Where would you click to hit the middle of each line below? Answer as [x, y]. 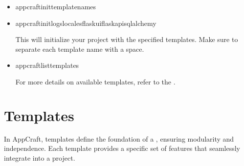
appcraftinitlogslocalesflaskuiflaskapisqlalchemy [86, 23]
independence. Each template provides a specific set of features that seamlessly [122, 148]
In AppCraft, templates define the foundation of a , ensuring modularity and [119, 138]
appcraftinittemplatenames [56, 6]
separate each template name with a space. [80, 49]
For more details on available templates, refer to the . [95, 81]
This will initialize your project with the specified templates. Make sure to [127, 39]
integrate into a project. [40, 157]
